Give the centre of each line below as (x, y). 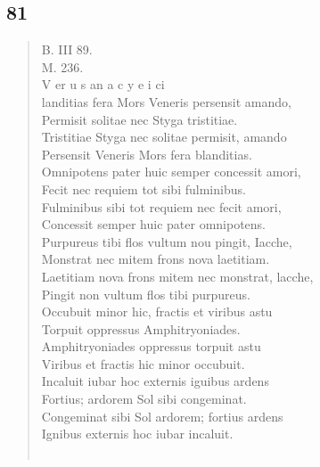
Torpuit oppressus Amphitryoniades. (141, 328)
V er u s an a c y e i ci (103, 84)
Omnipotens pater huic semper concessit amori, (171, 172)
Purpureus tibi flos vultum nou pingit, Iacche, (167, 241)
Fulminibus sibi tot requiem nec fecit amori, (161, 206)
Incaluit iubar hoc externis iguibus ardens (155, 381)
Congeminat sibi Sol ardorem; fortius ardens (162, 416)
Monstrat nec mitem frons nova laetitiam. (156, 259)
